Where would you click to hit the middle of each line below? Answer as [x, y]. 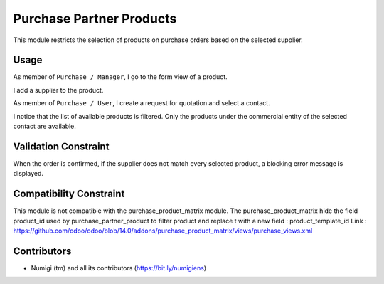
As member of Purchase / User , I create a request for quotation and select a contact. [142, 103]
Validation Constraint [61, 146]
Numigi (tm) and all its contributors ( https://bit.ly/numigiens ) [119, 268]
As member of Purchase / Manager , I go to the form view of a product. [120, 77]
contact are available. [44, 126]
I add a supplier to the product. [58, 90]
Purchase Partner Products [95, 19]
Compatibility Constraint [69, 194]
